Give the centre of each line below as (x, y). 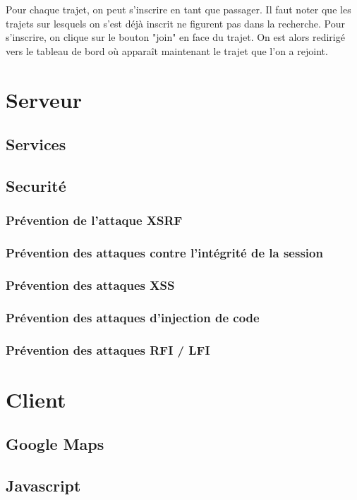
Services (36, 144)
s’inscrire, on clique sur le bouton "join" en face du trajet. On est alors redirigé (175, 37)
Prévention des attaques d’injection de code (133, 317)
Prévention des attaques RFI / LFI (108, 349)
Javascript (43, 486)
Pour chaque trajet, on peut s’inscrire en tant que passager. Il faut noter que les (178, 9)
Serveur (44, 99)
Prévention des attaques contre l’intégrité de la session (164, 253)
